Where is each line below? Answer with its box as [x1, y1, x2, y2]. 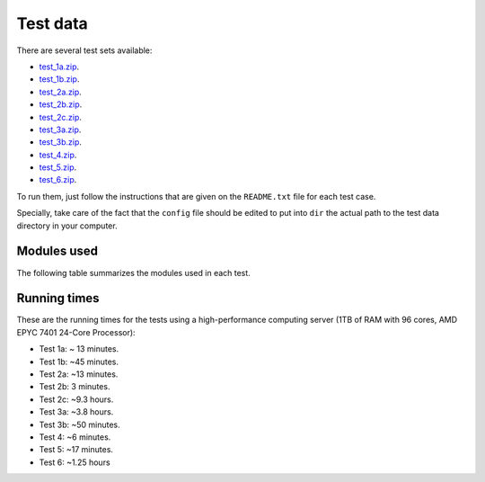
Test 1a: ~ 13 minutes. [39, 344, 119, 354]
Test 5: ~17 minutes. [39, 444, 114, 455]
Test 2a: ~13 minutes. [39, 369, 119, 379]
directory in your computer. [16, 220, 118, 231]
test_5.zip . [39, 162, 77, 173]
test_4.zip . [39, 149, 77, 160]
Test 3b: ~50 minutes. [39, 419, 120, 430]
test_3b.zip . [39, 137, 83, 147]
